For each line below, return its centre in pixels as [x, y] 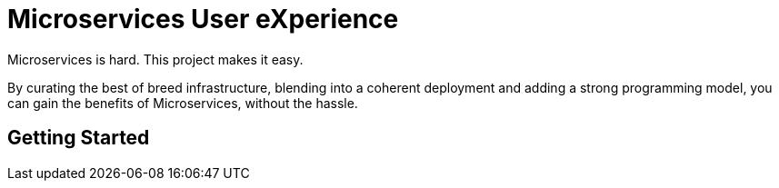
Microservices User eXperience [203, 19]
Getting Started [79, 138]
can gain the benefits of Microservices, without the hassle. [183, 103]
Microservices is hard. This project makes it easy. [155, 59]
